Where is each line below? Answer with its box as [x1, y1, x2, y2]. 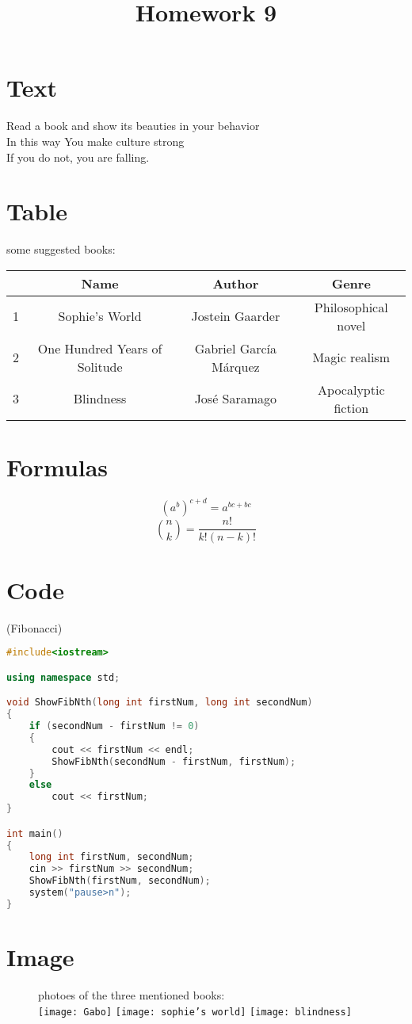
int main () [6, 827, 63, 839]
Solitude [77, 357, 123, 376]
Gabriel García [194, 338, 277, 357]
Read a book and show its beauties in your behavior [6, 117, 260, 134]
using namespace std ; [6, 671, 120, 683]
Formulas [6, 451, 109, 483]
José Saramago [194, 389, 277, 408]
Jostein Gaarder [191, 307, 280, 326]
